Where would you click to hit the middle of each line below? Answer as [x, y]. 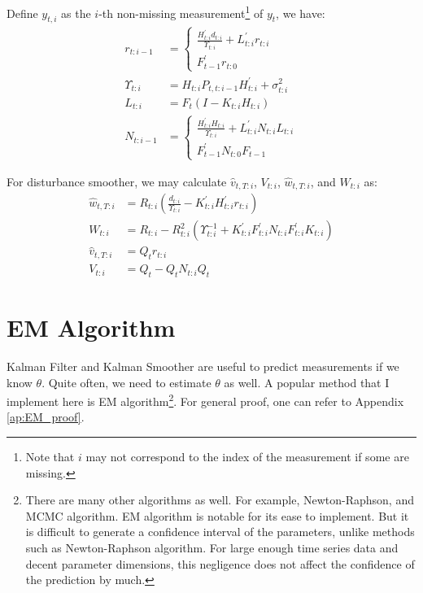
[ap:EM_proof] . [46, 417]
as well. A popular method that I [307, 382]
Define [22, 13]
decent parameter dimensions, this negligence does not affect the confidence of [220, 563]
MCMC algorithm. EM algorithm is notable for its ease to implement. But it [217, 515]
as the [76, 13]
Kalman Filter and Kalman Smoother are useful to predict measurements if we [203, 366]
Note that [50, 457]
